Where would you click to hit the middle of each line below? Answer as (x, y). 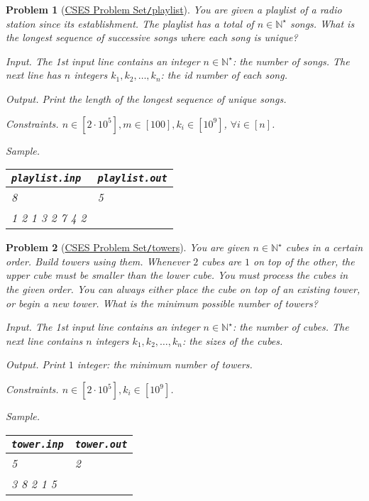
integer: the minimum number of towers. (165, 364)
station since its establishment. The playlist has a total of (130, 23)
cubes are (221, 261)
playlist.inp (46, 178)
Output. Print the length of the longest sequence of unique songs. (146, 99)
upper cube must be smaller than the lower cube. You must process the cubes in (177, 275)
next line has (33, 75)
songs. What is (322, 23)
